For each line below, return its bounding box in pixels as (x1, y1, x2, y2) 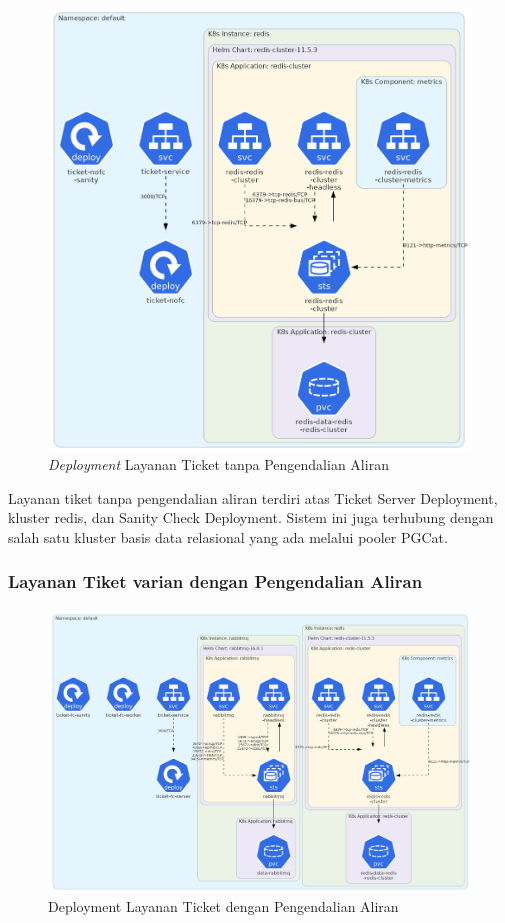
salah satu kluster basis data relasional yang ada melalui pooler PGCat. (8, 526, 448, 547)
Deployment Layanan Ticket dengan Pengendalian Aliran (48, 896, 399, 917)
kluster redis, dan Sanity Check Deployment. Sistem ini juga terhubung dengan (8, 507, 494, 528)
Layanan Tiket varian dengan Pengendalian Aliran (8, 569, 423, 594)
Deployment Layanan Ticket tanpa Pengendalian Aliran (48, 454, 389, 475)
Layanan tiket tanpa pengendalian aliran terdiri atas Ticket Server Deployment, (8, 487, 498, 508)
